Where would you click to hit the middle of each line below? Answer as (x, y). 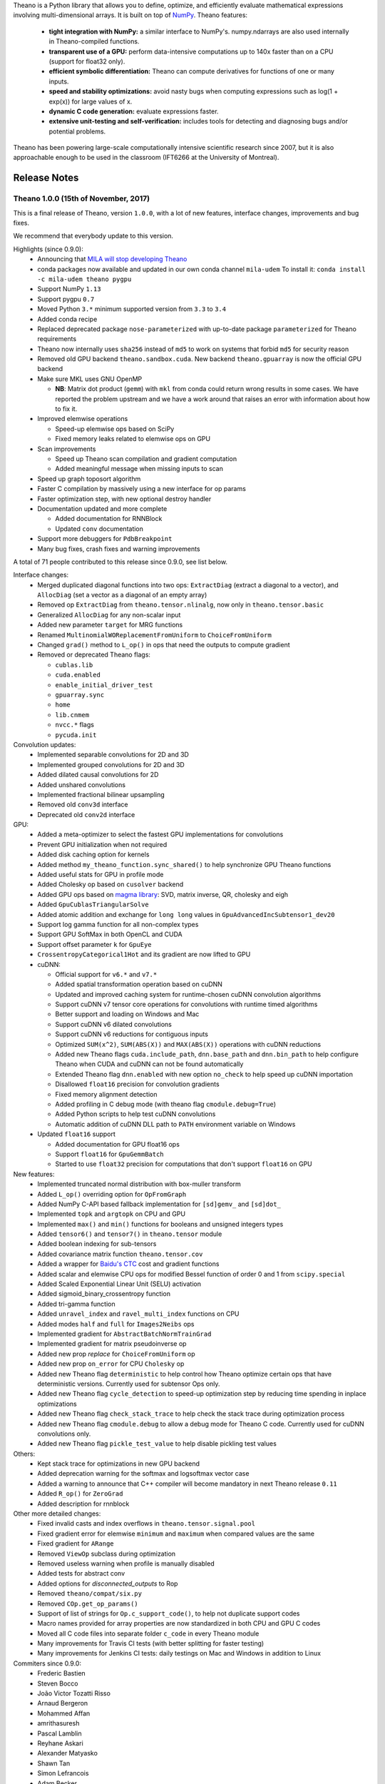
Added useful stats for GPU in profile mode (101, 875)
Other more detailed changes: (57, 1514)
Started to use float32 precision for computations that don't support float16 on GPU (184, 1164)
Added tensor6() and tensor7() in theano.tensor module (130, 1234)
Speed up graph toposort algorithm (89, 479)
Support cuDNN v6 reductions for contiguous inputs (132, 1034)
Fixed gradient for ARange (76, 1544)
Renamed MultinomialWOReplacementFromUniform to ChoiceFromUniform (155, 634)
